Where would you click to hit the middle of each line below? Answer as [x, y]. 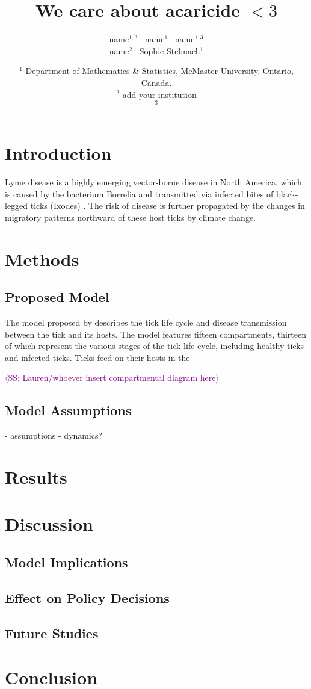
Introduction [58, 153]
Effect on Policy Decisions [87, 597]
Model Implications [66, 562]
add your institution [159, 94]
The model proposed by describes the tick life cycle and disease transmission [146, 322]
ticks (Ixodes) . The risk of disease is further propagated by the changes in [168, 205]
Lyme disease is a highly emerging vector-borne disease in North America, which [153, 182]
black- [287, 193]
